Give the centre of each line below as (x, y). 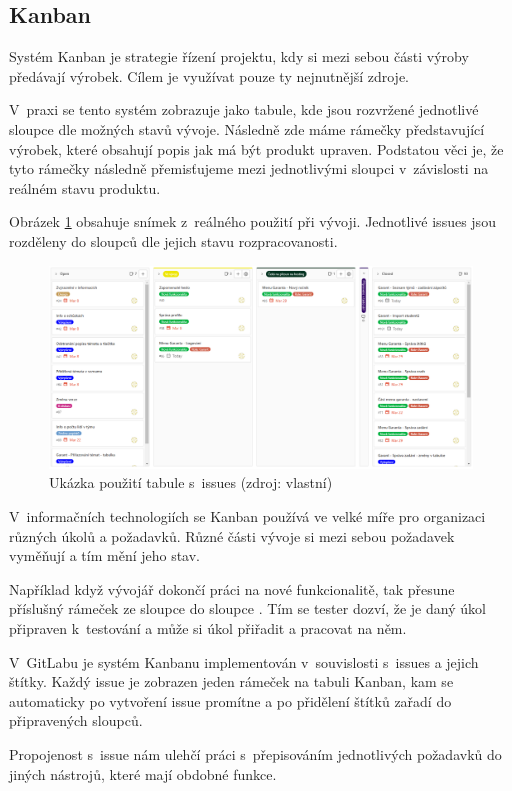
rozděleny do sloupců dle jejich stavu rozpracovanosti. (173, 240)
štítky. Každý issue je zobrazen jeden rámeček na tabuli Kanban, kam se (231, 681)
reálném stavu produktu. (85, 187)
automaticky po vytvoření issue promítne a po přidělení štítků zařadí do (230, 700)
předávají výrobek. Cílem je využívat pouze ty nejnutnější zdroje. (209, 75)
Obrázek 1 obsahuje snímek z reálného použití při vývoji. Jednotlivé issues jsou (252, 221)
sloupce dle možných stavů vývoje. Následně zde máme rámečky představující (247, 128)
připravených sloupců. (76, 720)
